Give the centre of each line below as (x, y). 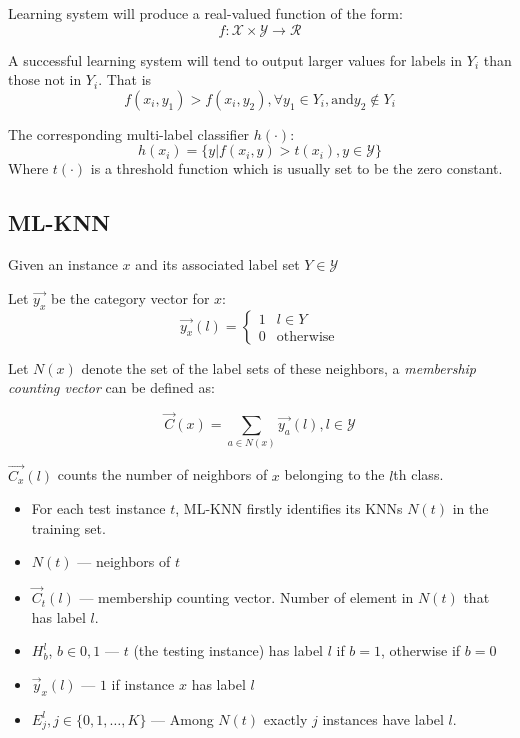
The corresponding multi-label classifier (129, 133)
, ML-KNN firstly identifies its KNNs (289, 508)
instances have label (383, 718)
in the (470, 508)
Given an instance (63, 264)
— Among (182, 718)
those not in (45, 79)
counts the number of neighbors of (162, 474)
